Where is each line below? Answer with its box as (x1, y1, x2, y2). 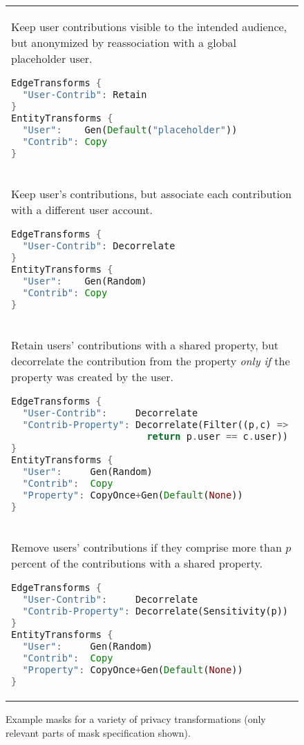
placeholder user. (11, 50, 93, 66)
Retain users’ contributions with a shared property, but (11, 336, 279, 353)
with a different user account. (11, 201, 153, 217)
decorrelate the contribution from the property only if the (11, 352, 290, 369)
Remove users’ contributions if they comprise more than (11, 539, 282, 555)
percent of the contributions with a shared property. (11, 554, 263, 571)
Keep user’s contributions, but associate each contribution (11, 185, 292, 202)
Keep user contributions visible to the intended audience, (11, 19, 287, 35)
